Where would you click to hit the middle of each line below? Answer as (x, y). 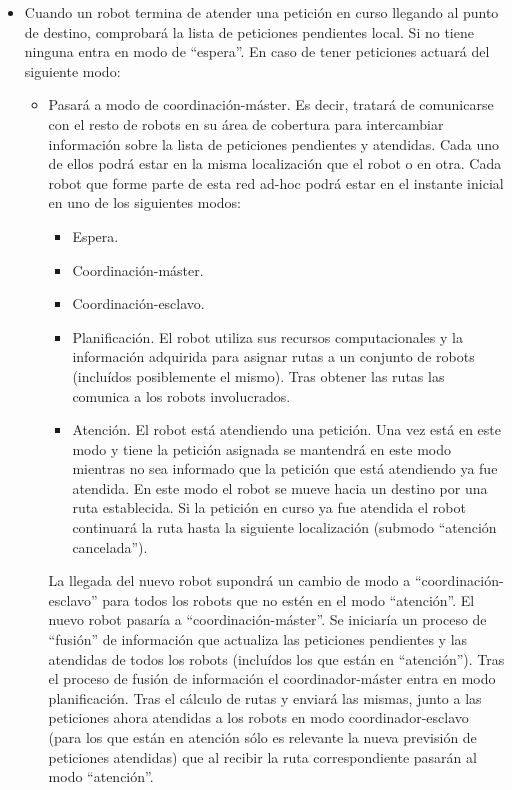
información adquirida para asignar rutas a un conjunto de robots (273, 356)
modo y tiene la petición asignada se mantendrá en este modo (262, 448)
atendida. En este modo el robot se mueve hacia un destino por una (280, 487)
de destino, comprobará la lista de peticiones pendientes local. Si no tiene (249, 31)
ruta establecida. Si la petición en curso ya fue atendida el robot (269, 507)
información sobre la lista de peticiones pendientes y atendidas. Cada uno (274, 143)
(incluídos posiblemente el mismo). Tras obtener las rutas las (258, 375)
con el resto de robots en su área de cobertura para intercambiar (246, 123)
